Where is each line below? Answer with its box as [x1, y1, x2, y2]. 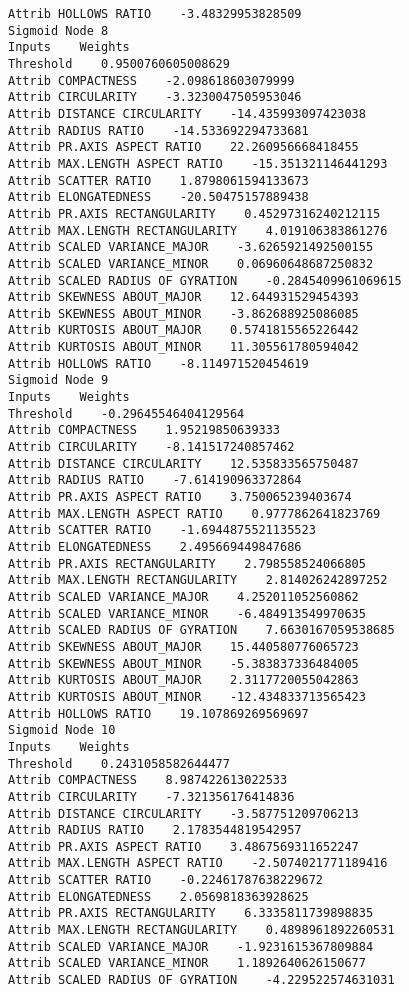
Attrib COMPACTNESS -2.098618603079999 [8, 73, 295, 88]
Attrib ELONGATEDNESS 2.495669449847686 [8, 540, 302, 554]
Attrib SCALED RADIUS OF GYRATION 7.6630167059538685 [8, 623, 395, 638]
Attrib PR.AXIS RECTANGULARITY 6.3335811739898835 [8, 906, 374, 921]
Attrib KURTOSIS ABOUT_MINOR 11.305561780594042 [8, 340, 359, 355]
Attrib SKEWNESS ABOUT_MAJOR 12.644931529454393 [8, 290, 359, 305]
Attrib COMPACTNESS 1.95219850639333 [8, 423, 281, 438]
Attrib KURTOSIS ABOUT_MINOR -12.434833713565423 [8, 689, 366, 704]
